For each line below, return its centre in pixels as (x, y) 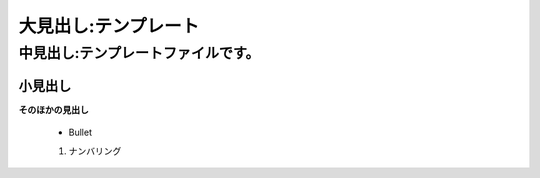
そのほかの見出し (53, 109)
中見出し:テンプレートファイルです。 (139, 53)
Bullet (80, 132)
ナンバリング (95, 151)
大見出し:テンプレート (109, 26)
